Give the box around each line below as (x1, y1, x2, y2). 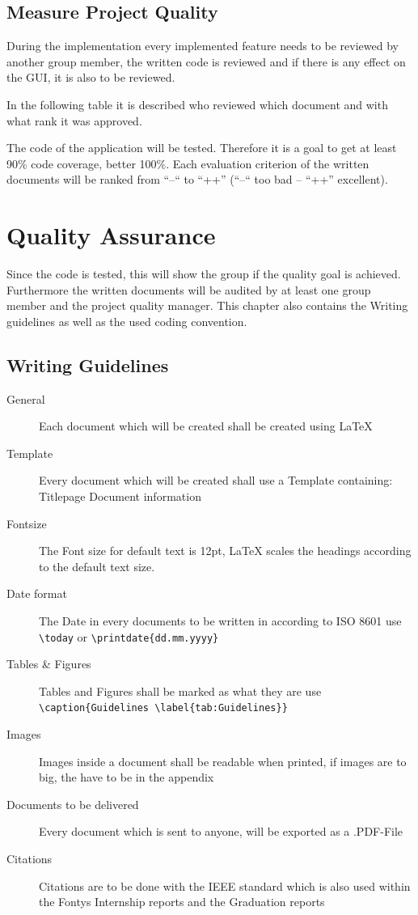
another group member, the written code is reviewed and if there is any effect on (6, 53, 406, 70)
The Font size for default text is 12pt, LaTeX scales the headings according (39, 542, 412, 559)
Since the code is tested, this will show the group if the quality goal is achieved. (6, 265, 401, 282)
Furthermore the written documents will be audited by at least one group (6, 281, 371, 298)
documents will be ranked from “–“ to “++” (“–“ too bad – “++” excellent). (6, 171, 388, 188)
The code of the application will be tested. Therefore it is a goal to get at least (6, 139, 397, 156)
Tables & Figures (6, 655, 91, 672)
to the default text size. (39, 557, 155, 574)
